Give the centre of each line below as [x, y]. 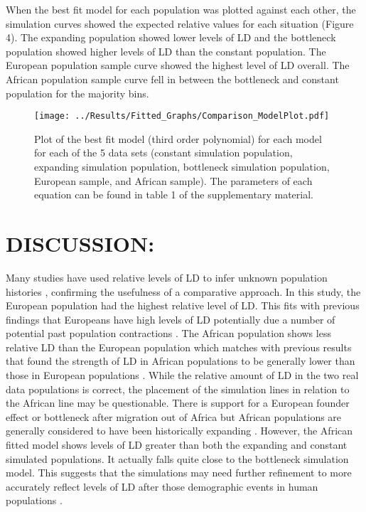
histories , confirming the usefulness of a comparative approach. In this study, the [183, 291]
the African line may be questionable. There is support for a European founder [178, 403]
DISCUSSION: [80, 243]
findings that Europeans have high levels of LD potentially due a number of [171, 319]
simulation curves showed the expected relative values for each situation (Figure [180, 23]
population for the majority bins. [77, 93]
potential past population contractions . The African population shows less [168, 333]
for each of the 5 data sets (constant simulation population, [163, 153]
